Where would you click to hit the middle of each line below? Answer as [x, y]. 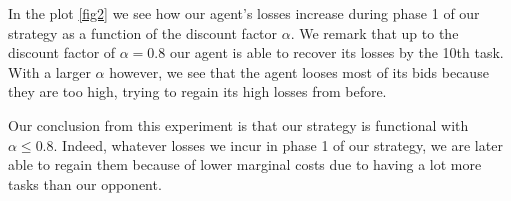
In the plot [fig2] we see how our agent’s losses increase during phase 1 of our [244, 13]
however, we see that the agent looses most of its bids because [299, 71]
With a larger [49, 71]
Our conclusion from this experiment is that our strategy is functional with [238, 124]
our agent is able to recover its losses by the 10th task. [336, 52]
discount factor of [62, 52]
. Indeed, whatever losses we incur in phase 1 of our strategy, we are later [278, 144]
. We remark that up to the [374, 32]
